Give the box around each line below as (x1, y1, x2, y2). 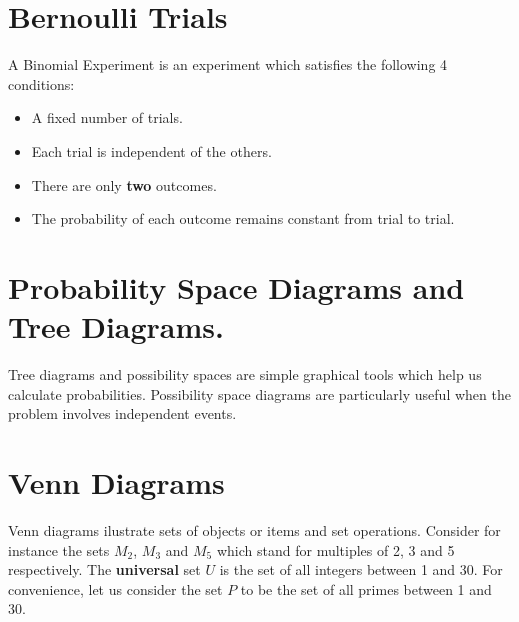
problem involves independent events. (8, 403, 237, 424)
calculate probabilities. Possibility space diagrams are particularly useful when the (8, 383, 511, 404)
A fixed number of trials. (31, 107, 183, 128)
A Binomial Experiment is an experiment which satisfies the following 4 (8, 54, 448, 75)
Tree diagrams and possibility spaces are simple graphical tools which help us (8, 364, 482, 384)
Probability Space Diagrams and (8, 266, 465, 307)
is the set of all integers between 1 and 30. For (219, 559, 503, 580)
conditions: (8, 73, 75, 94)
